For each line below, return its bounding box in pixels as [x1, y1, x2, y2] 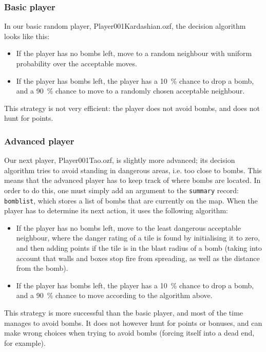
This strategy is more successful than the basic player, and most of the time [4, 307, 243, 318]
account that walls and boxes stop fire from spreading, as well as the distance [16, 252, 260, 263]
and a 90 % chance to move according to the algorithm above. [16, 290, 213, 301]
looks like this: [4, 30, 50, 41]
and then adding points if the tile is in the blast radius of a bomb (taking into [16, 243, 262, 253]
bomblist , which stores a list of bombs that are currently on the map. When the [4, 195, 258, 206]
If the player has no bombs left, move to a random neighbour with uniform [16, 48, 252, 59]
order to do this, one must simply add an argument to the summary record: [4, 184, 239, 195]
